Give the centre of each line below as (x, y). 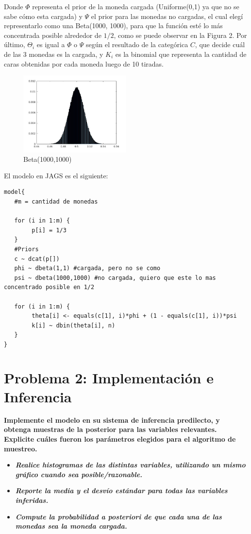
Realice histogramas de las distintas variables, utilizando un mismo (130, 465)
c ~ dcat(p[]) (37, 259)
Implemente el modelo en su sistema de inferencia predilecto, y (112, 420)
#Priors (26, 250)
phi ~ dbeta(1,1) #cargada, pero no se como (87, 268)
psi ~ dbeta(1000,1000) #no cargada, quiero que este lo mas (115, 278)
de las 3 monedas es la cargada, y (54, 54)
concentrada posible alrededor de (53, 35)
